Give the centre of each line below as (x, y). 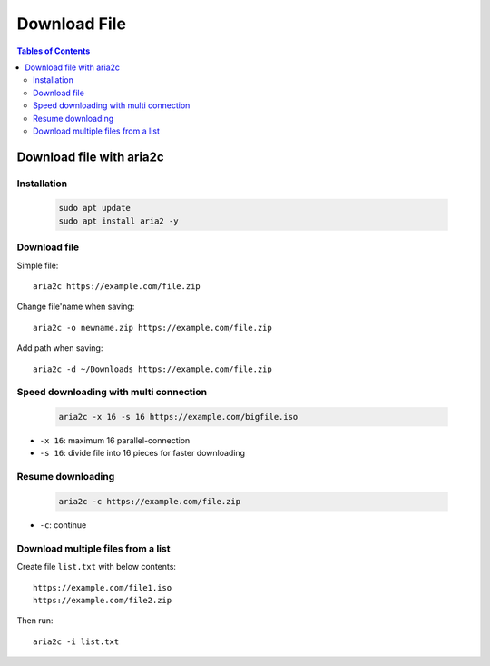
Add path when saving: (60, 348)
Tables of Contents (54, 51)
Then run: (35, 621)
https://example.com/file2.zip (103, 600)
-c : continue (63, 525)
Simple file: (38, 265)
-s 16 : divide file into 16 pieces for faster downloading (142, 453)
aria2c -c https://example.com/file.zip (149, 501)
